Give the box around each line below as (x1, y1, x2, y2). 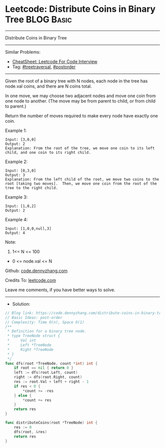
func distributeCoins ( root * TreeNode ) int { (5, 420, 98, 425)
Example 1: (5, 127, 27, 134)
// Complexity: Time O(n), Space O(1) (5, 319, 84, 325)
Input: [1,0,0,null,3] (5, 226, 52, 231)
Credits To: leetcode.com (5, 277, 56, 283)
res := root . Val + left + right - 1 (14, 379, 89, 384)
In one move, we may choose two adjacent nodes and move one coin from (5, 93, 156, 99)
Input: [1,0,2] (5, 204, 36, 208)
